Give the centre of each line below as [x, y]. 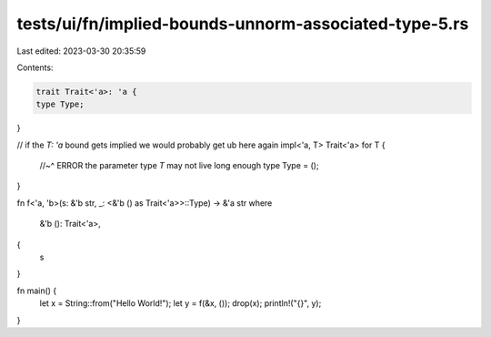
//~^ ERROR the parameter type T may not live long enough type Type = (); [179, 166]
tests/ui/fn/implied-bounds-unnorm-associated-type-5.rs [243, 24]
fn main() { [37, 291]
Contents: [35, 67]
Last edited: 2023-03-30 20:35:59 [81, 51]
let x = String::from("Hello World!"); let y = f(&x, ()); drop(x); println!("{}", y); [180, 303]
